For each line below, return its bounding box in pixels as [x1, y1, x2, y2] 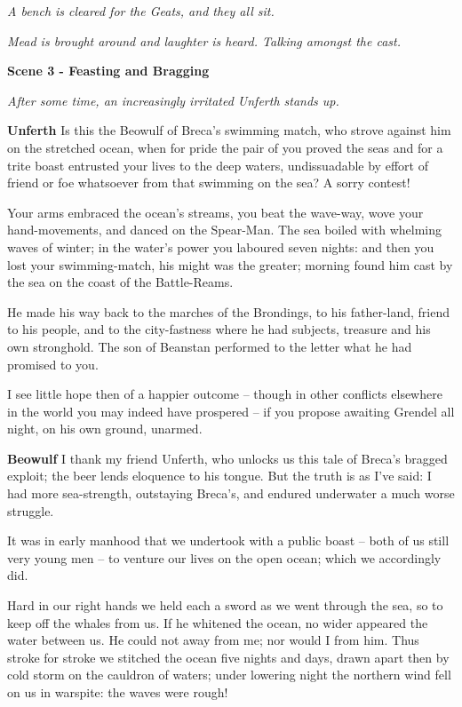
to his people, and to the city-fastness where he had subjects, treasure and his [7, 320, 431, 338]
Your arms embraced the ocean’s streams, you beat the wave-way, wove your [7, 203, 424, 221]
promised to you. [7, 354, 99, 373]
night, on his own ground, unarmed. [7, 419, 203, 438]
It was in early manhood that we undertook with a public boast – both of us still [7, 531, 450, 550]
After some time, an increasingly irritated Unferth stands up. [7, 91, 339, 109]
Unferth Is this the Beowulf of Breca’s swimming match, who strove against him [7, 121, 451, 139]
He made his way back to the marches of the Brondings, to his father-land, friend [7, 302, 450, 321]
